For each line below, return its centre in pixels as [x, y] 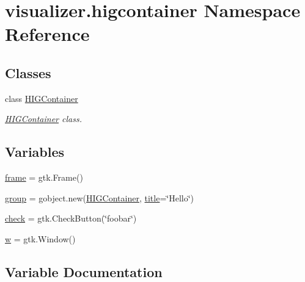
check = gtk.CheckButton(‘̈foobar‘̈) [71, 218]
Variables [35, 152]
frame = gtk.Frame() [44, 177]
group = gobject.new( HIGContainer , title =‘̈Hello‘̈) [100, 197]
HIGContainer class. [43, 119]
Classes [28, 72]
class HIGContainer [42, 98]
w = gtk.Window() [40, 238]
